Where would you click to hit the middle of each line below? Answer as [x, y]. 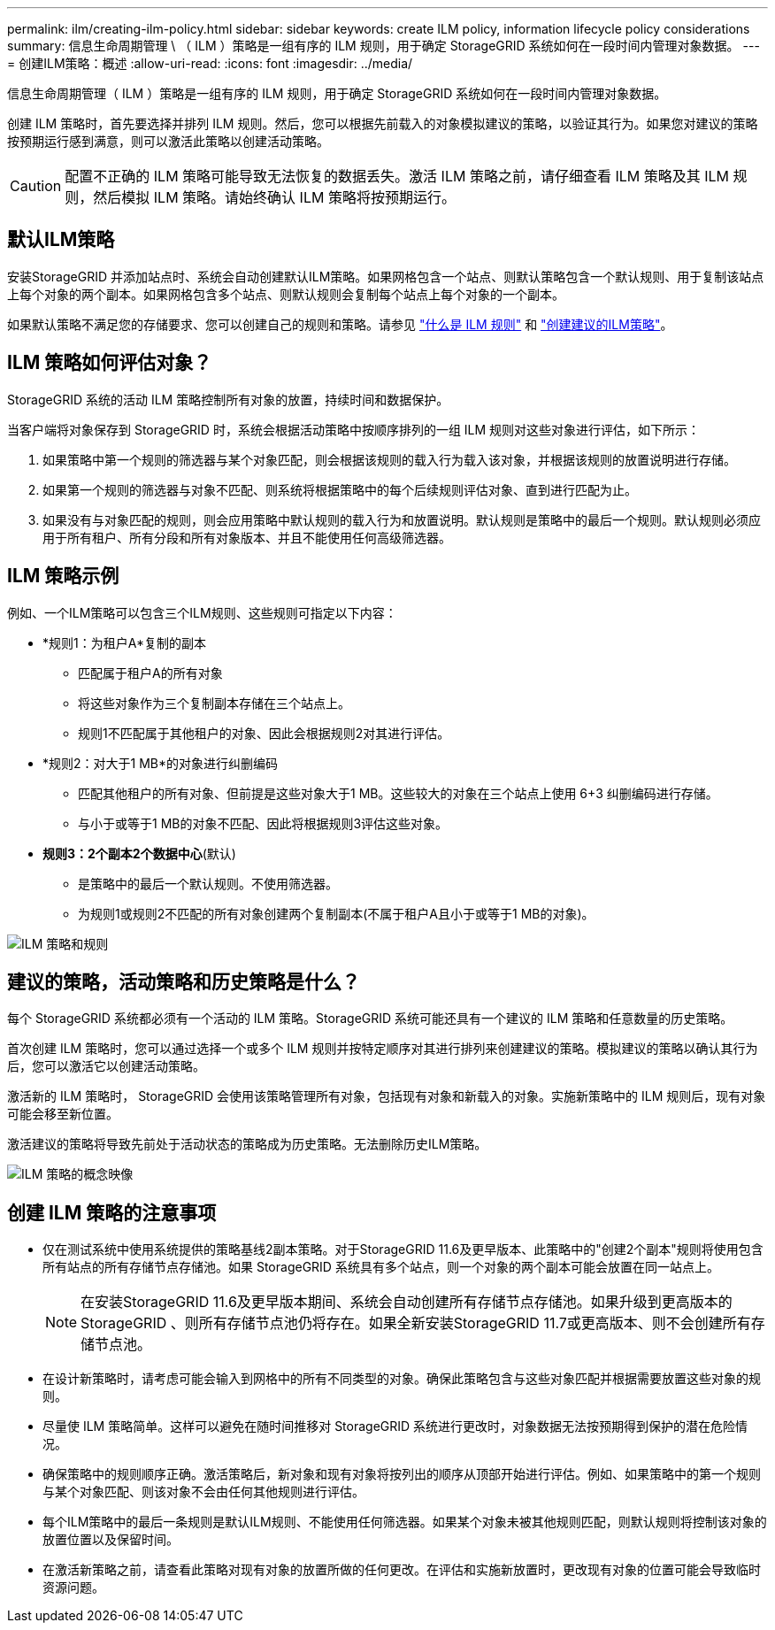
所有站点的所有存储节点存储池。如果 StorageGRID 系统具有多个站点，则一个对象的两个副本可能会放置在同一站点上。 [381, 1267]
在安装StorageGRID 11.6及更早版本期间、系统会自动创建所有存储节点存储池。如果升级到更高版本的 [407, 1302]
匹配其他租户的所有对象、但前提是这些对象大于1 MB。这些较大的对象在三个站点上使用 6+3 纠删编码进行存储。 [398, 793]
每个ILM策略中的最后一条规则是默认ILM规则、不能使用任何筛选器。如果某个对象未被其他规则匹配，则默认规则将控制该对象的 [405, 1522]
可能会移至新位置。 [63, 1114]
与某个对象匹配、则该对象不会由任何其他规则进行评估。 [203, 1492]
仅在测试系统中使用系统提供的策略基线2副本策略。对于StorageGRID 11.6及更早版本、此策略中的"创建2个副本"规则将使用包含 [403, 1249]
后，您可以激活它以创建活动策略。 [106, 1066]
